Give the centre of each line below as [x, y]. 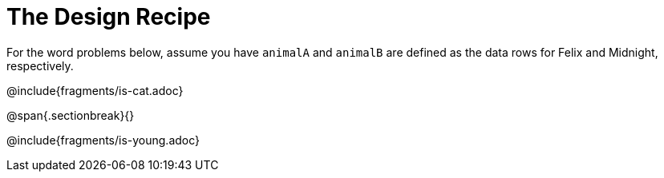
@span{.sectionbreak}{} [71, 115]
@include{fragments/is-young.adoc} [103, 140]
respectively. [40, 65]
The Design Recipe [109, 17]
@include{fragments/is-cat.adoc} [95, 90]
